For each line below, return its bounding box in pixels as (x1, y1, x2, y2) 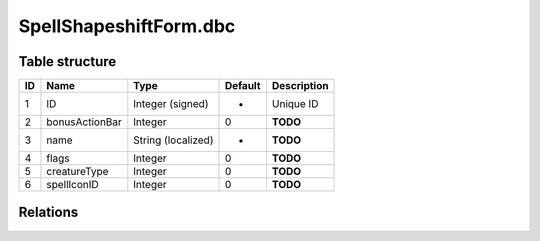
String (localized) (133, 133, 214, 147)
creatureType (46, 165, 109, 179)
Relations (18, 204, 79, 221)
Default (224, 79, 261, 93)
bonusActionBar (46, 115, 122, 129)
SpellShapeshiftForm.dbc (18, 15, 236, 37)
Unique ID (271, 97, 319, 111)
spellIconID (46, 178, 99, 192)
